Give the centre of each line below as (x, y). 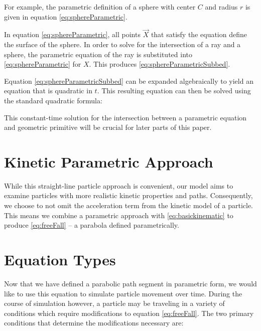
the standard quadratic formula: (53, 100)
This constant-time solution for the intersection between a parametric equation (125, 117)
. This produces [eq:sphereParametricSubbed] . (160, 64)
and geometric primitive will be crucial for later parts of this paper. (108, 127)
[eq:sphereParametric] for (43, 64)
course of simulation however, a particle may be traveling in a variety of (114, 303)
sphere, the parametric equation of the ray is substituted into (98, 54)
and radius (221, 7)
